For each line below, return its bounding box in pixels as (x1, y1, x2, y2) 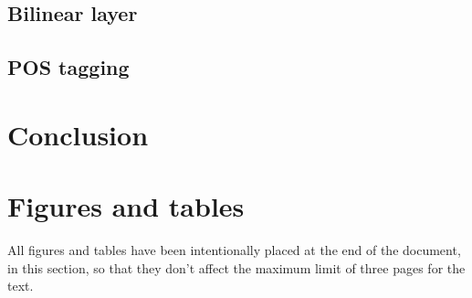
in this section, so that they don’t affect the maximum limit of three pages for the (7, 258, 466, 277)
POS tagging (7, 53, 130, 81)
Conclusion (7, 115, 149, 153)
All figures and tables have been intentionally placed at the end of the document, (7, 240, 461, 260)
